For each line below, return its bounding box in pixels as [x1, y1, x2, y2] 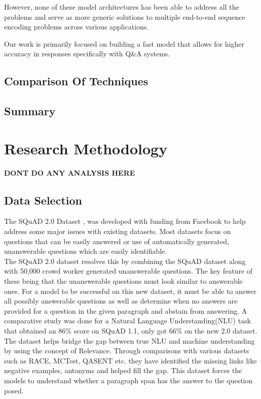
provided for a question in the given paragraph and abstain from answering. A [4, 305, 247, 316]
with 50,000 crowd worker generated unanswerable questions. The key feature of [4, 265, 253, 276]
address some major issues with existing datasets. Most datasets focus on [4, 226, 231, 237]
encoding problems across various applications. [4, 21, 149, 32]
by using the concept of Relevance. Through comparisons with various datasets [4, 345, 249, 356]
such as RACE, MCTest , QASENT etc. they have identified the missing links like [4, 355, 257, 365]
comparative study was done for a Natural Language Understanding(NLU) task [4, 315, 251, 326]
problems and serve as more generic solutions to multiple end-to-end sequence [4, 11, 245, 22]
